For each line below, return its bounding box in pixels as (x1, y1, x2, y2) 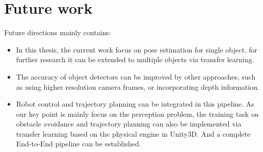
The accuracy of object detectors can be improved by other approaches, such (16, 71, 256, 82)
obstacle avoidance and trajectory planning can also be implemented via (16, 118, 242, 129)
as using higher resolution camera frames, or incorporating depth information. (16, 81, 259, 92)
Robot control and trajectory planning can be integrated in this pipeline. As (16, 98, 254, 109)
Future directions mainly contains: (4, 27, 111, 38)
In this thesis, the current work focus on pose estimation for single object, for (16, 44, 258, 55)
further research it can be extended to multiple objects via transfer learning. (16, 54, 254, 65)
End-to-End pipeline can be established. (16, 138, 141, 149)
